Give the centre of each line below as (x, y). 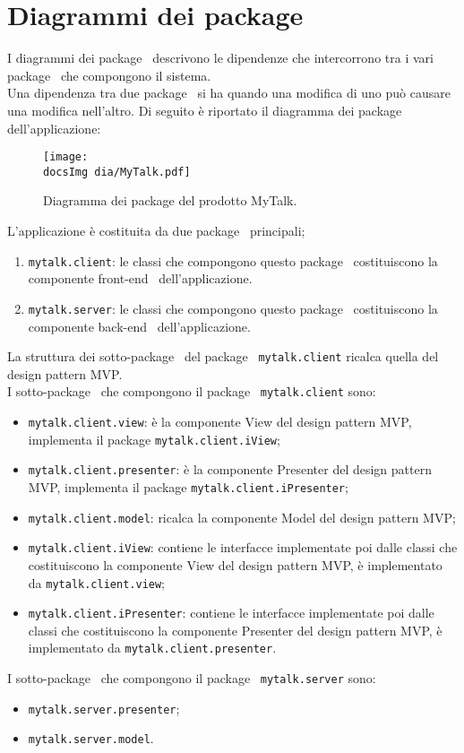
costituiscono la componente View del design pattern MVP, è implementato (235, 564)
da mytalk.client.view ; (97, 582)
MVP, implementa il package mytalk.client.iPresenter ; (188, 486)
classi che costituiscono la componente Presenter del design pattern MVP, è (235, 630)
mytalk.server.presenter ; (104, 708)
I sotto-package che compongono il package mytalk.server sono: (192, 678)
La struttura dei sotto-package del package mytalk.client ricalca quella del (223, 356)
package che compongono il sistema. (109, 75)
